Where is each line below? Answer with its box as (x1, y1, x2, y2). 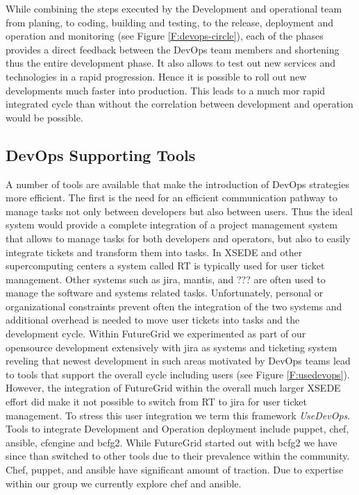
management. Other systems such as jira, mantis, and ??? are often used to (6, 271, 326, 286)
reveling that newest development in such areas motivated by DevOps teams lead (6, 353, 351, 368)
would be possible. (6, 110, 83, 124)
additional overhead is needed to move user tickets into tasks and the (6, 312, 300, 327)
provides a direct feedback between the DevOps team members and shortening (6, 42, 340, 56)
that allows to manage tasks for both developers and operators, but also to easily (6, 230, 351, 245)
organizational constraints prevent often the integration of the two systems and (6, 299, 342, 313)
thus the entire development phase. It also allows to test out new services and (6, 56, 335, 70)
